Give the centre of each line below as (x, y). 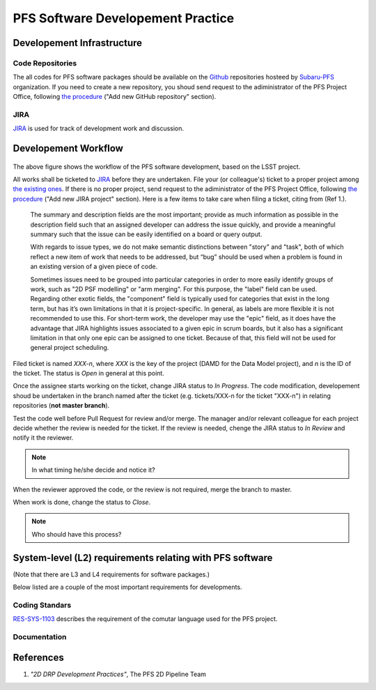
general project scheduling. (70, 348)
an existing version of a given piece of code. (94, 267)
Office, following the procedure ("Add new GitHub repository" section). (115, 97)
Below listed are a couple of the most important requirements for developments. (128, 587)
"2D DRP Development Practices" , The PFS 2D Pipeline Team (118, 674)
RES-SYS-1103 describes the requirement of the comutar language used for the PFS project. (145, 619)
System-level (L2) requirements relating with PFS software (143, 558)
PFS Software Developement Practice (124, 18)
